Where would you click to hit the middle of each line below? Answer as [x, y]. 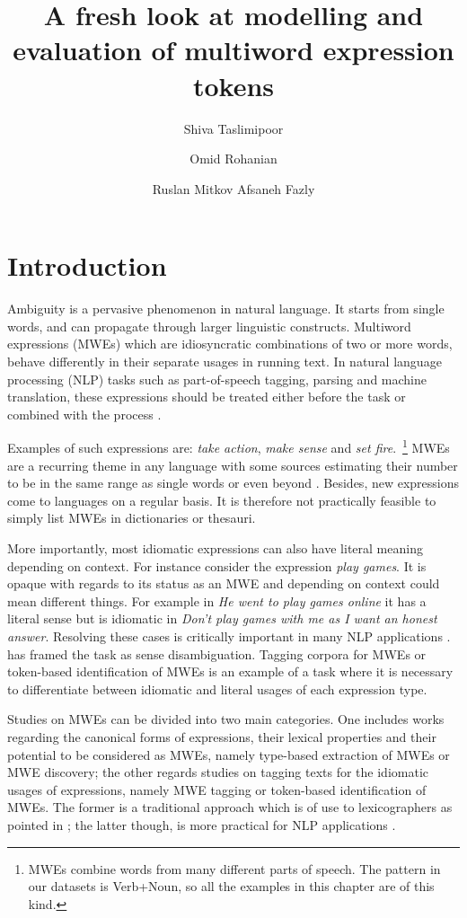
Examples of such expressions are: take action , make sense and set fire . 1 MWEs [229, 446]
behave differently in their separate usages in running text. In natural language [225, 361]
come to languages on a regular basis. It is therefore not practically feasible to [222, 500]
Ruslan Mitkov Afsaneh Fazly [233, 188]
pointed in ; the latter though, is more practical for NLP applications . [202, 824]
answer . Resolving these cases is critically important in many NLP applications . [229, 636]
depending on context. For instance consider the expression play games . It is [217, 565]
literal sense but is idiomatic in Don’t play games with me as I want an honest [222, 618]
